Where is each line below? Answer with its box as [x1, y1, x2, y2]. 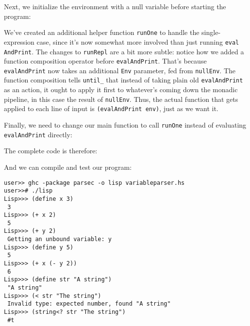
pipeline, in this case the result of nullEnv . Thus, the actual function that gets [4, 94, 238, 104]
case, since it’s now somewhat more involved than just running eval [36, 36, 239, 47]
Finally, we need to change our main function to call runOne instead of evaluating [4, 120, 247, 130]
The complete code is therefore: [4, 146, 98, 156]
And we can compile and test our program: [4, 162, 132, 172]
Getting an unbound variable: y [7, 236, 112, 243]
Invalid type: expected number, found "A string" [7, 300, 171, 308]
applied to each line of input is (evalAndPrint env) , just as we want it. [4, 103, 218, 114]
